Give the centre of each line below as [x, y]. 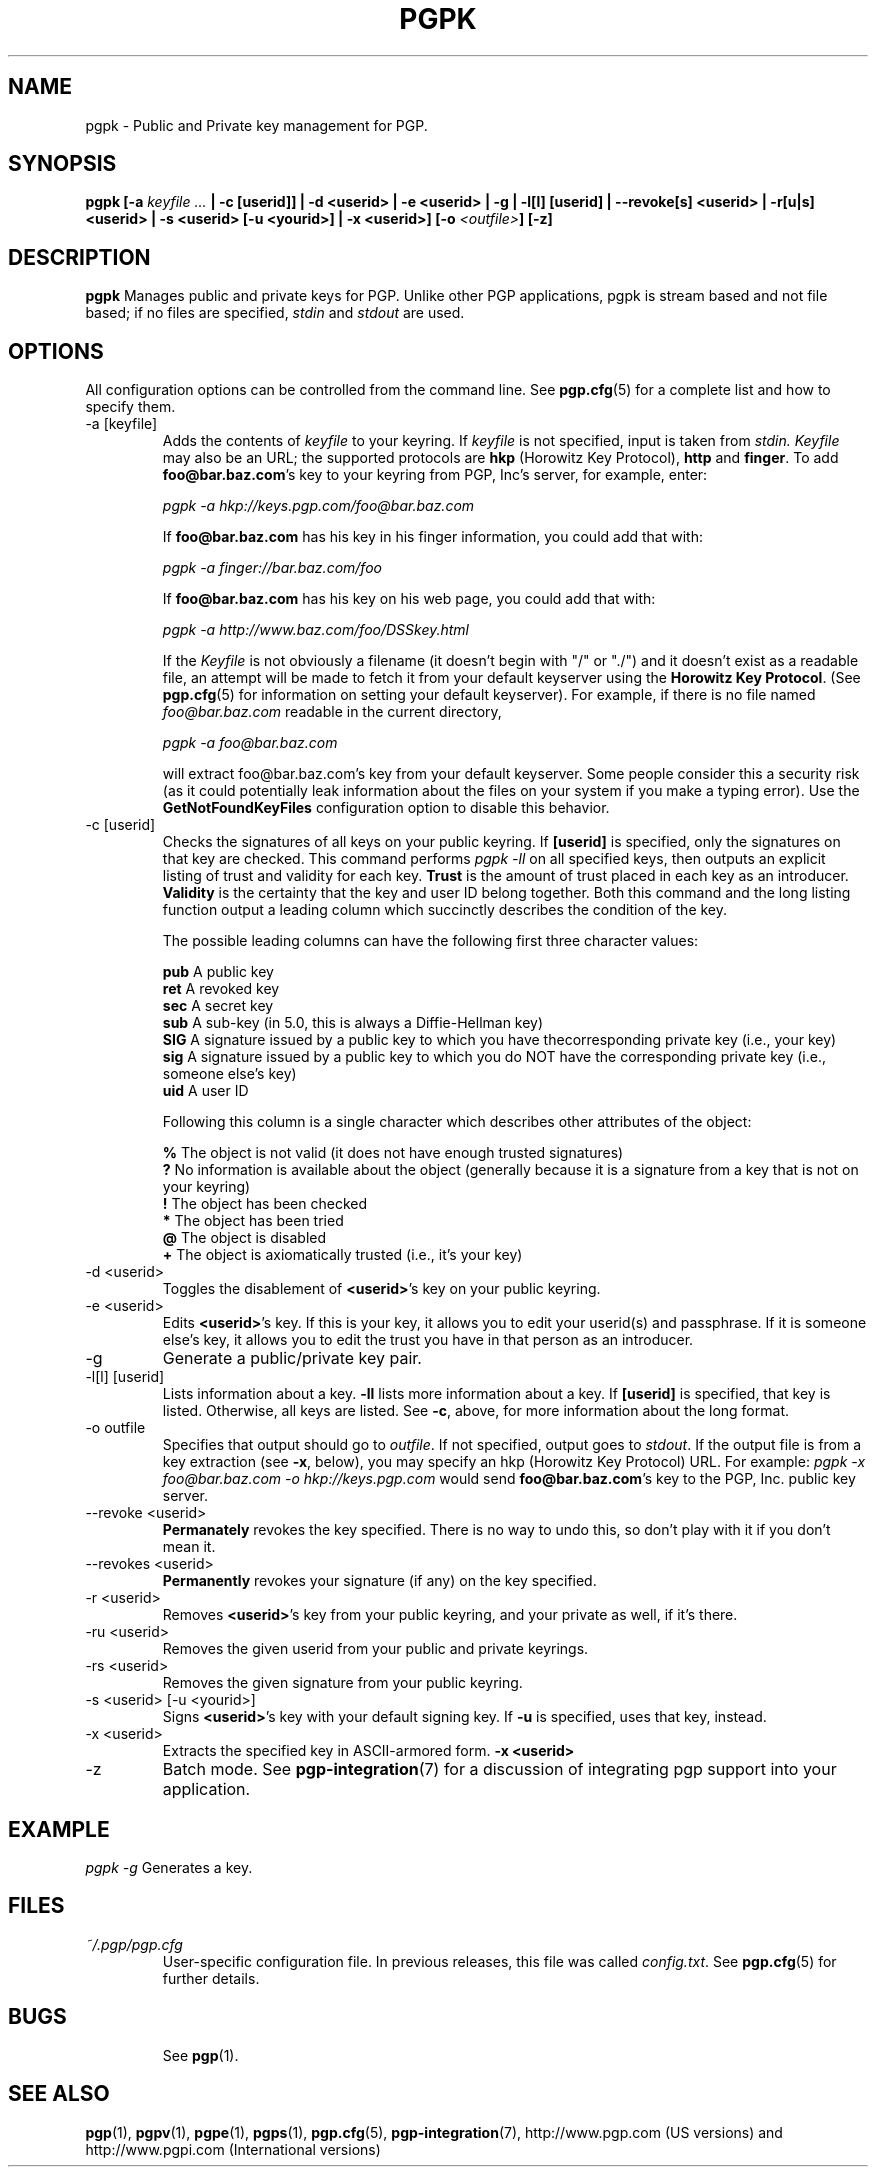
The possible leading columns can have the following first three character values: [430, 941]
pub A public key [218, 972]
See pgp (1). [200, 2055]
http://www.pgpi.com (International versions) [233, 2149]
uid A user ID [205, 1091]
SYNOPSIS [62, 164]
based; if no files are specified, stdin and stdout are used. [275, 313]
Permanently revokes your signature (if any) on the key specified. [379, 1581]
